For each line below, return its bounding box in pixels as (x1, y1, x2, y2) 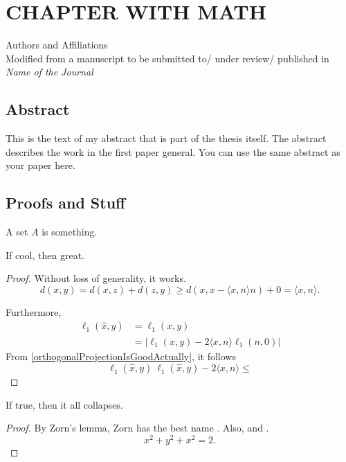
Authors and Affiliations (6, 37, 108, 52)
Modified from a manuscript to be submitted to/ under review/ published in (6, 51, 329, 65)
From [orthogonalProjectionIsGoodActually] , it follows (6, 348, 236, 363)
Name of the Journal (6, 64, 93, 79)
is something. (42, 224, 98, 239)
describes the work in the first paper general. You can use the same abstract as (6, 144, 340, 159)
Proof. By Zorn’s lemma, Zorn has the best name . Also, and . (6, 420, 269, 435)
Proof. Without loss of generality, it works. (6, 271, 186, 285)
